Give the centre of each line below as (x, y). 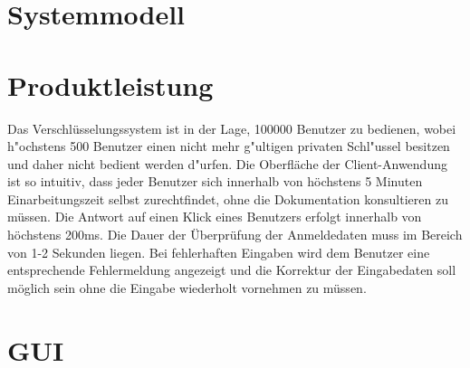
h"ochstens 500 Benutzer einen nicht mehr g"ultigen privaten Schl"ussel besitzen (229, 146)
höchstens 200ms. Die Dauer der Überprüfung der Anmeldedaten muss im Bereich (235, 235)
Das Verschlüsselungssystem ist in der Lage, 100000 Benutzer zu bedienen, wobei (232, 128)
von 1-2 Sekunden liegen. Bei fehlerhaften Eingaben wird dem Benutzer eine (219, 252)
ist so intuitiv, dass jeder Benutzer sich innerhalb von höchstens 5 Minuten (215, 181)
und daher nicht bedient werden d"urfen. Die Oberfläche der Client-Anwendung (227, 163)
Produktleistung (110, 85)
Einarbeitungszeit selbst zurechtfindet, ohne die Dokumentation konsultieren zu (228, 198)
